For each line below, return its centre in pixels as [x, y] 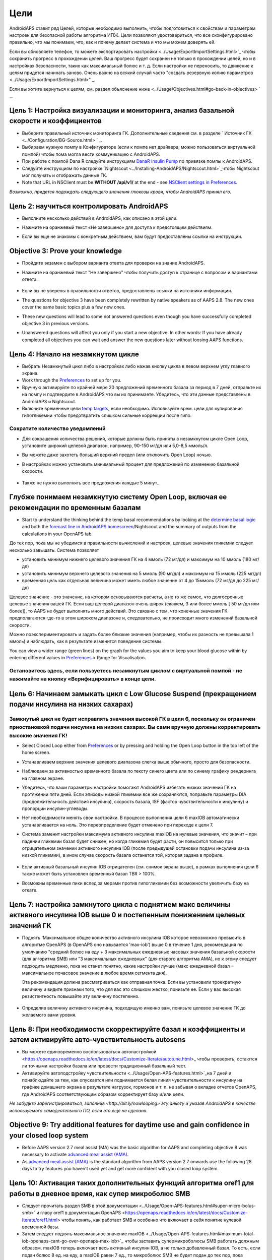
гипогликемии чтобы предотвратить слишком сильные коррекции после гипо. [107, 415]
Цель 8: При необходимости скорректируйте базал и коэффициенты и [127, 1029]
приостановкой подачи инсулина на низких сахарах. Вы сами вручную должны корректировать [135, 727]
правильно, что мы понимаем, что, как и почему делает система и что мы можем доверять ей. [113, 42]
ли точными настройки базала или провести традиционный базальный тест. [104, 1066]
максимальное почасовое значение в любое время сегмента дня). [94, 973]
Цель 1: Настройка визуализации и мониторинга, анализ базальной [122, 110]
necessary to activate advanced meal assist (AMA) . [75, 1155]
